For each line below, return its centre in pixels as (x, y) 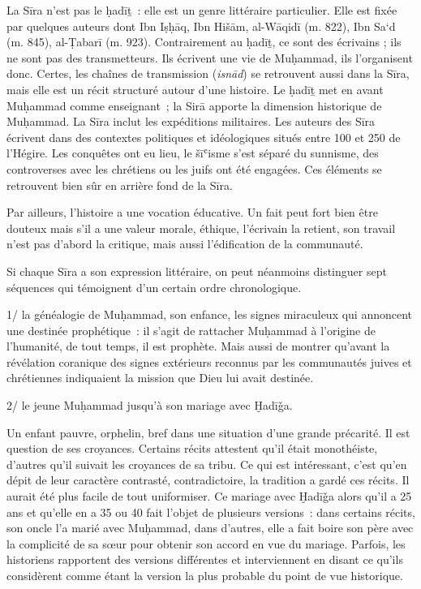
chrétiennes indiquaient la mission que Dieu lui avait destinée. (160, 378)
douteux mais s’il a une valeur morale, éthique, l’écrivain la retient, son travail (201, 228)
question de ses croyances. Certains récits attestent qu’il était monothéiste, (192, 448)
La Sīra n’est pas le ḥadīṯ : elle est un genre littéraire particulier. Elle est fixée (202, 10)
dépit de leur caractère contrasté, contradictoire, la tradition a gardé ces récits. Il (208, 480)
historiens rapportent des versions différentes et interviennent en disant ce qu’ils (205, 559)
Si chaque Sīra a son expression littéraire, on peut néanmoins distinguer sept (197, 271)
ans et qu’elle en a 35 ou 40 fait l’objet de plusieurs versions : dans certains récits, (211, 512)
